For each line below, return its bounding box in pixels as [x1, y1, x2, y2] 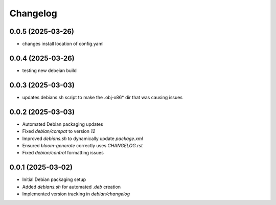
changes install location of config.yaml [22, 41, 104, 47]
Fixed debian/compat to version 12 [22, 128, 96, 134]
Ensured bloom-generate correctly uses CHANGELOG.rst [22, 142, 143, 148]
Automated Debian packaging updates [22, 121, 103, 127]
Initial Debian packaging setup [22, 176, 86, 183]
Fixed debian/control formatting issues [22, 150, 104, 156]
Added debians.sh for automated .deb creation [22, 184, 121, 190]
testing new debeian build [22, 67, 77, 74]
